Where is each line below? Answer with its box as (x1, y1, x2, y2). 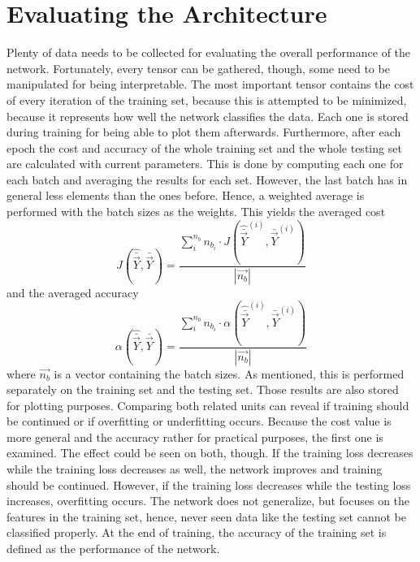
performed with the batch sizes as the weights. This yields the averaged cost (6, 203, 386, 220)
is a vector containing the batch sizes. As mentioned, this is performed (54, 365, 405, 382)
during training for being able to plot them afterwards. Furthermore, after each (6, 123, 401, 140)
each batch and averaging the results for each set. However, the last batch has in (6, 171, 408, 188)
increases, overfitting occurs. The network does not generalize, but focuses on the (6, 492, 410, 509)
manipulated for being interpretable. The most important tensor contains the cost (6, 76, 414, 93)
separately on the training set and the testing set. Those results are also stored (6, 381, 399, 398)
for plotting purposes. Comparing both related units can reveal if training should (6, 396, 409, 413)
